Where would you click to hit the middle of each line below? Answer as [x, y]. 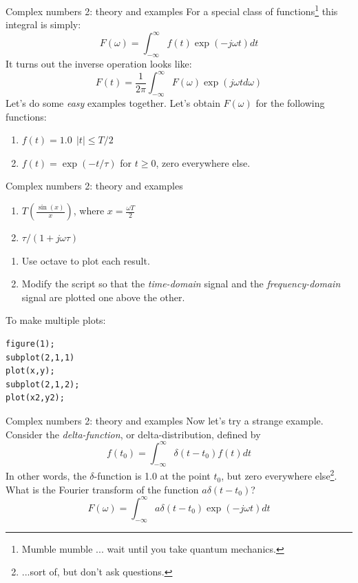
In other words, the [46, 476]
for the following [290, 103]
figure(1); [30, 344]
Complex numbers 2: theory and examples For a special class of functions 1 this [172, 10]
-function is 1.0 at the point [152, 476]
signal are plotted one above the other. [103, 297]
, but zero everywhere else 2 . [279, 475]
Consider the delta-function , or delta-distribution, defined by [133, 434]
